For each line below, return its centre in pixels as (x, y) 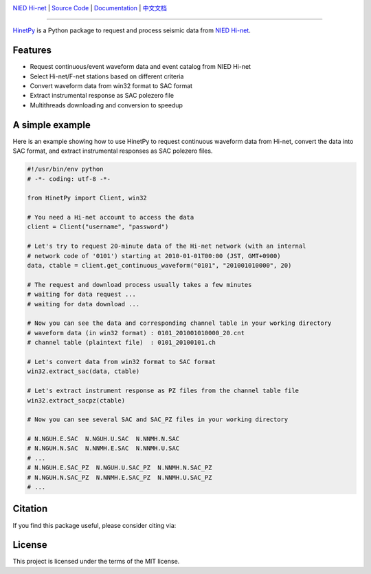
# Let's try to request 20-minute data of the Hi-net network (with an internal (167, 246)
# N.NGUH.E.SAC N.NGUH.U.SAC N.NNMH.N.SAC (103, 439)
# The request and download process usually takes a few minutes (139, 285)
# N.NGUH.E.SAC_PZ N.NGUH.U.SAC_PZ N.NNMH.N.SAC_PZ (120, 468)
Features (32, 51)
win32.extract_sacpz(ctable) (76, 400)
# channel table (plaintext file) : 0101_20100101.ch (121, 343)
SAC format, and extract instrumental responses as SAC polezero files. (113, 151)
